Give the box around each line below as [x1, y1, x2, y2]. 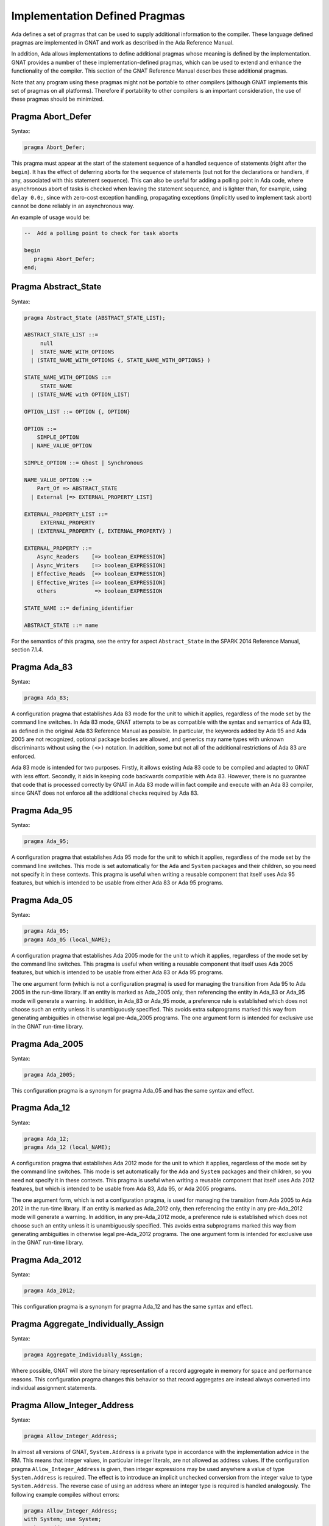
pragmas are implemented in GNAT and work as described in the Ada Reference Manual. [11, 38, 234, 46]
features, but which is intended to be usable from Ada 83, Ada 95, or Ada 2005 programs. [11, 1185, 237, 1193]
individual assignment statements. [11, 1384, 97, 1391]
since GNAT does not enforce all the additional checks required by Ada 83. [11, 789, 199, 797]
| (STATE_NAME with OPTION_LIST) [30, 391, 130, 398]
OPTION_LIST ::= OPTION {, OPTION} [24, 408, 130, 415]
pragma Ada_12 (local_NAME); [24, 1143, 111, 1151]
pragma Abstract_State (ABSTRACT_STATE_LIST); [24, 314, 166, 321]
